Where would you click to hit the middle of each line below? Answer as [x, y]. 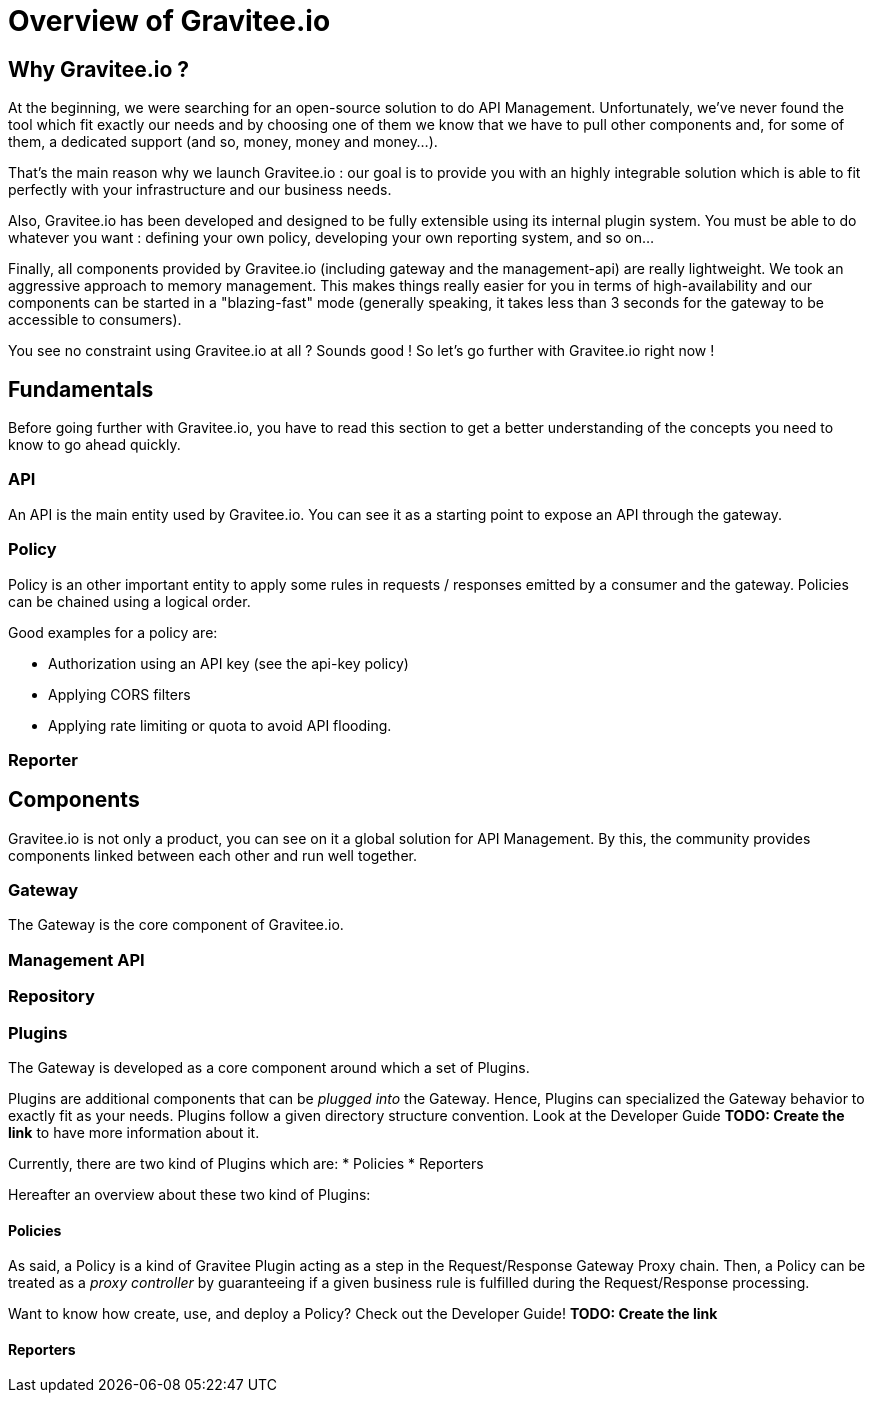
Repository [51, 996]
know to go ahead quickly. [94, 445]
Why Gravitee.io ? [99, 69]
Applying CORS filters [119, 694]
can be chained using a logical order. [129, 601]
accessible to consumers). [95, 320]
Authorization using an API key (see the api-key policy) [228, 663]
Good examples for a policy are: [113, 632]
